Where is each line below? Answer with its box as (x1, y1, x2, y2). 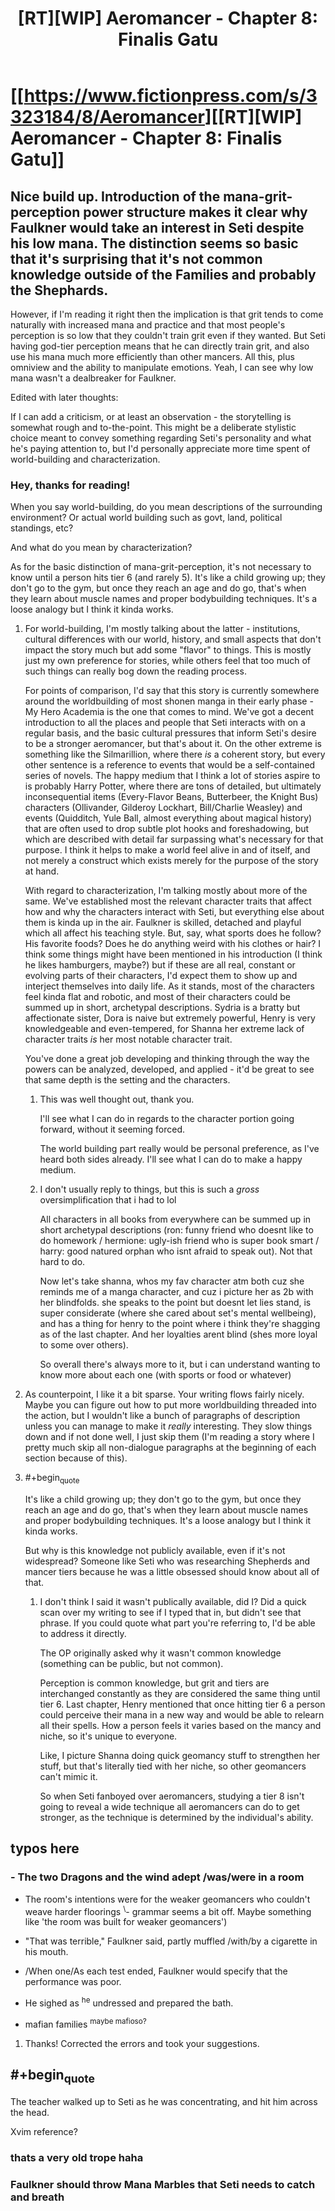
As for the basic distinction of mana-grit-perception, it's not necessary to (10, 561, 312, 573)
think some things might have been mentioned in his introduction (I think (24, 948, 323, 961)
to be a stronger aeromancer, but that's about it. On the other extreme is (24, 738, 322, 750)
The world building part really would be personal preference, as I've (39, 1143, 320, 1155)
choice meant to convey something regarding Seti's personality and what (10, 432, 312, 444)
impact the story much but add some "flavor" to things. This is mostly (24, 644, 312, 656)
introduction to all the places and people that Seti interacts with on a (24, 717, 306, 729)
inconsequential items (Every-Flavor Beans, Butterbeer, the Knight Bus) (24, 791, 319, 803)
